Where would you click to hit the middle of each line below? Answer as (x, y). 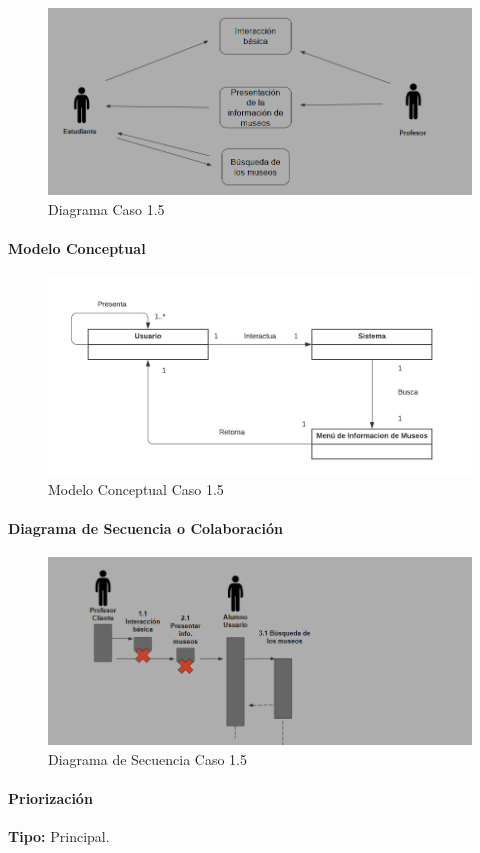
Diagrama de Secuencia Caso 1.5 (148, 758)
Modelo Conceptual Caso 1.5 (136, 488)
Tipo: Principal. (59, 835)
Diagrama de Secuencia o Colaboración (145, 528)
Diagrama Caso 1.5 (106, 208)
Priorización (50, 797)
